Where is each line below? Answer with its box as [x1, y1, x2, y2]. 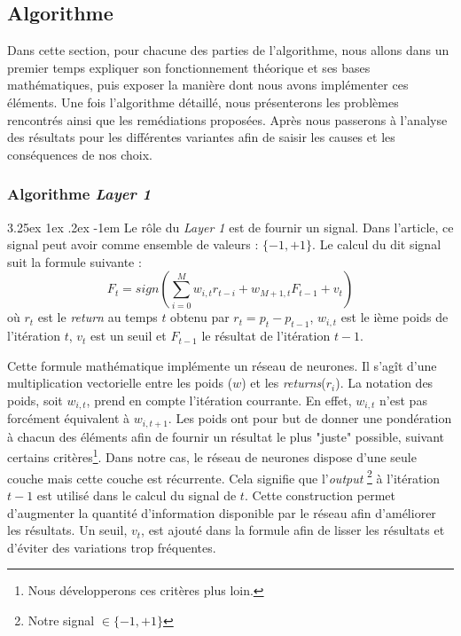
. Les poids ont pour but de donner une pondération [168, 409, 452, 428]
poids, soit [7, 390, 63, 409]
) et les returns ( [241, 373, 326, 392]
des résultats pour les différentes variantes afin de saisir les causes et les [7, 128, 395, 146]
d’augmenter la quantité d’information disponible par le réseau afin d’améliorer [7, 503, 436, 522]
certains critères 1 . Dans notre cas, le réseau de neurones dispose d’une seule [7, 445, 417, 467]
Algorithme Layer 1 [7, 183, 152, 205]
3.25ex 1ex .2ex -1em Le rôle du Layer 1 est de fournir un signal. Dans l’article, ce [7, 217, 454, 236]
